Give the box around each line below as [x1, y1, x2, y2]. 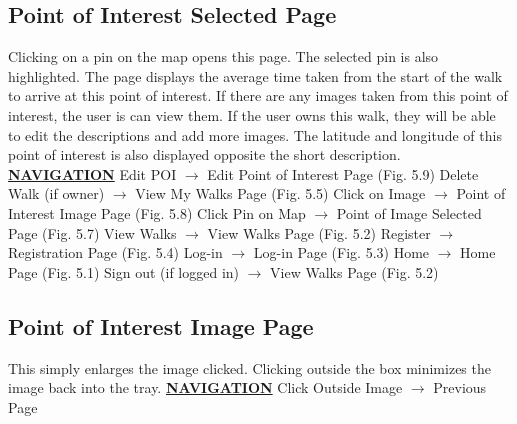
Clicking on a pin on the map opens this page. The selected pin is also [8, 46, 439, 67]
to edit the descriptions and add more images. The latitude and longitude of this [8, 124, 502, 145]
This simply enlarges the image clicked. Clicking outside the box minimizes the [8, 357, 491, 378]
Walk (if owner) [8, 183, 105, 204]
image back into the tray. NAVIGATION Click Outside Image [8, 377, 403, 398]
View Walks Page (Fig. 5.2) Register [207, 222, 431, 243]
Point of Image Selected [336, 202, 482, 223]
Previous [433, 377, 487, 398]
